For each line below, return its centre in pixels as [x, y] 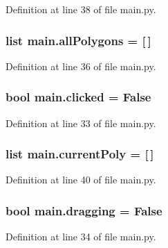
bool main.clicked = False [78, 97]
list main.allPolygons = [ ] [78, 40]
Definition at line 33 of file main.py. [81, 123]
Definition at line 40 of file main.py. [81, 180]
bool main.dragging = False [84, 210]
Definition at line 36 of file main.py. [81, 66]
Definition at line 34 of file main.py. [81, 237]
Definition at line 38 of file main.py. [81, 9]
